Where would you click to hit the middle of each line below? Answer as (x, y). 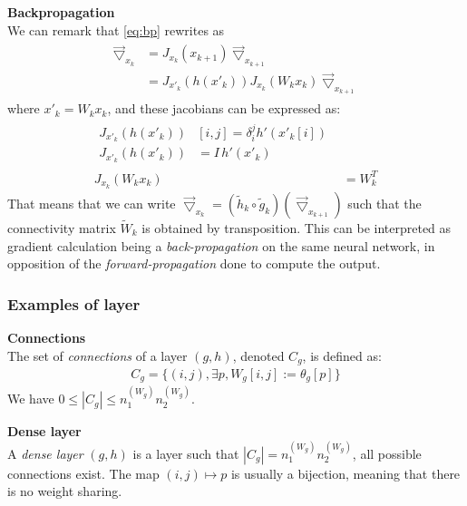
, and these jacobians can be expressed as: (224, 108)
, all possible (387, 453)
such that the (384, 203)
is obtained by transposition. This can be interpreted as (297, 227)
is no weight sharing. (65, 491)
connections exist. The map (83, 473)
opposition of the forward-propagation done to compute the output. (194, 263)
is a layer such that (186, 453)
